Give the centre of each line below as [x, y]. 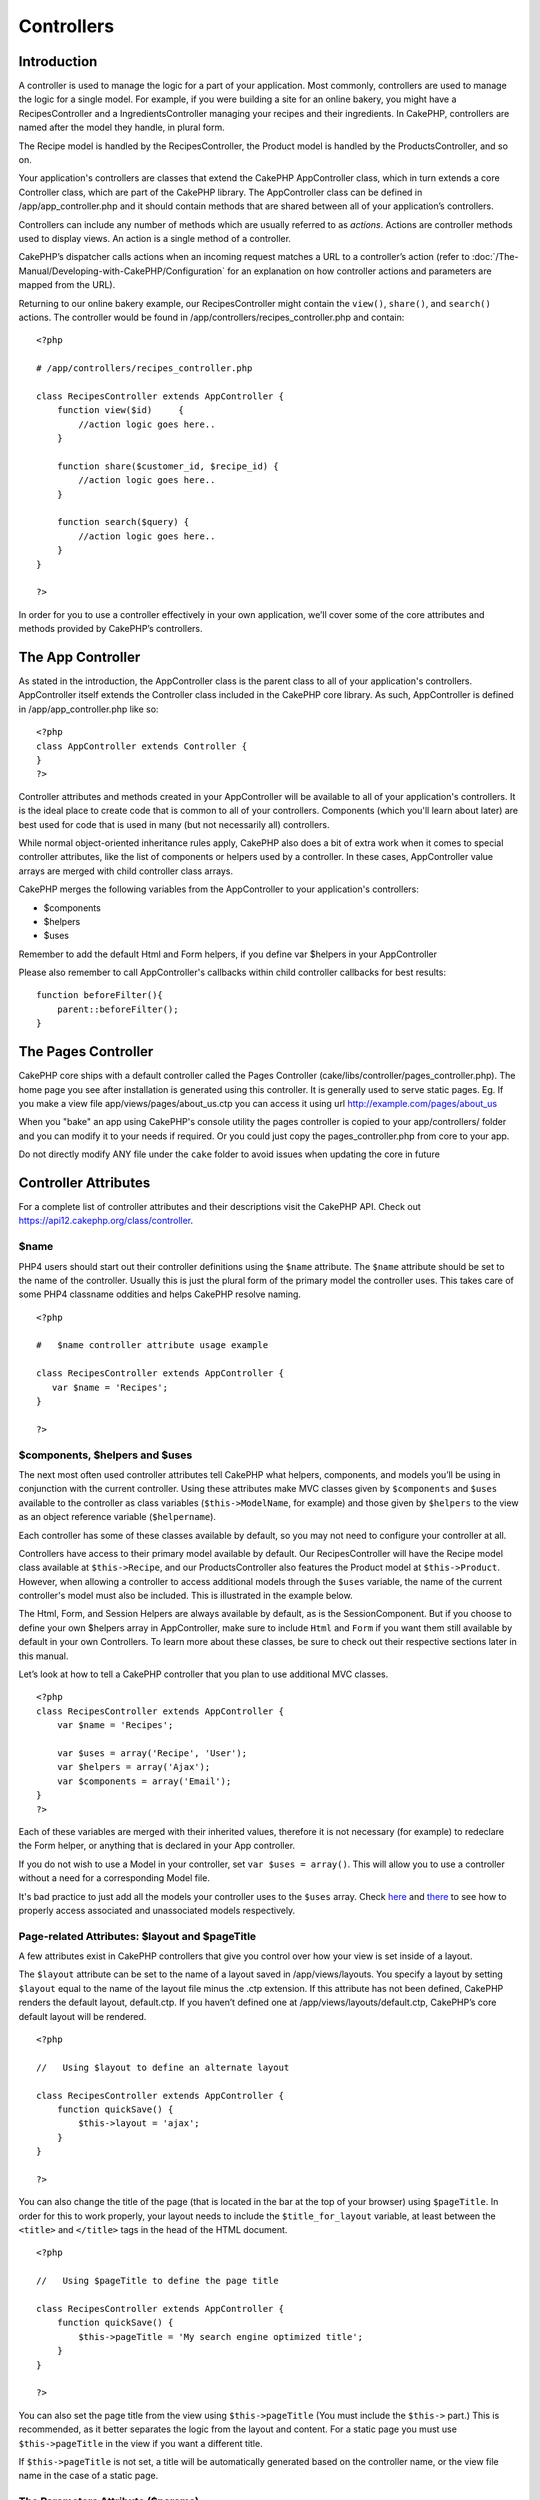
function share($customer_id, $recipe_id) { [167, 466]
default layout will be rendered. [82, 2016]
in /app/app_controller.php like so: [88, 709]
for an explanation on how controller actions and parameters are [359, 271]
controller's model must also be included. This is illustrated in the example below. [186, 1596]
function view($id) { [120, 410]
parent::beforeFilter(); [117, 1009]
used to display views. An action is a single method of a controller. [155, 238]
